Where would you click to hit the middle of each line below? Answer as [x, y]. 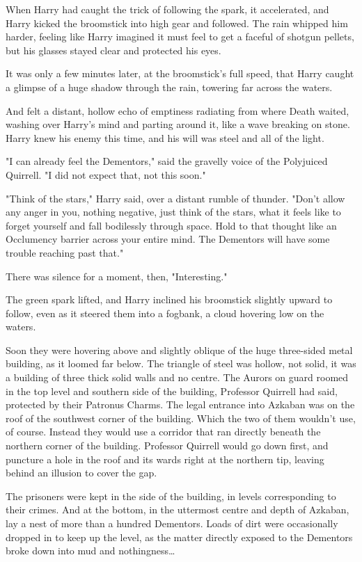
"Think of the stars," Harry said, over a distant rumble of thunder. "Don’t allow [175, 198]
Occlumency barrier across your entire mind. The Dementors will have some [168, 239]
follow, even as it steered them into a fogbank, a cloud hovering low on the [165, 313]
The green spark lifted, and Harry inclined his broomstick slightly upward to [169, 299]
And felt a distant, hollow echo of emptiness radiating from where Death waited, [178, 110]
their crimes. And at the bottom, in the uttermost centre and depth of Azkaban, [178, 509]
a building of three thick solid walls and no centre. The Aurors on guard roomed [177, 377]
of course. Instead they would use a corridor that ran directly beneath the [163, 432]
